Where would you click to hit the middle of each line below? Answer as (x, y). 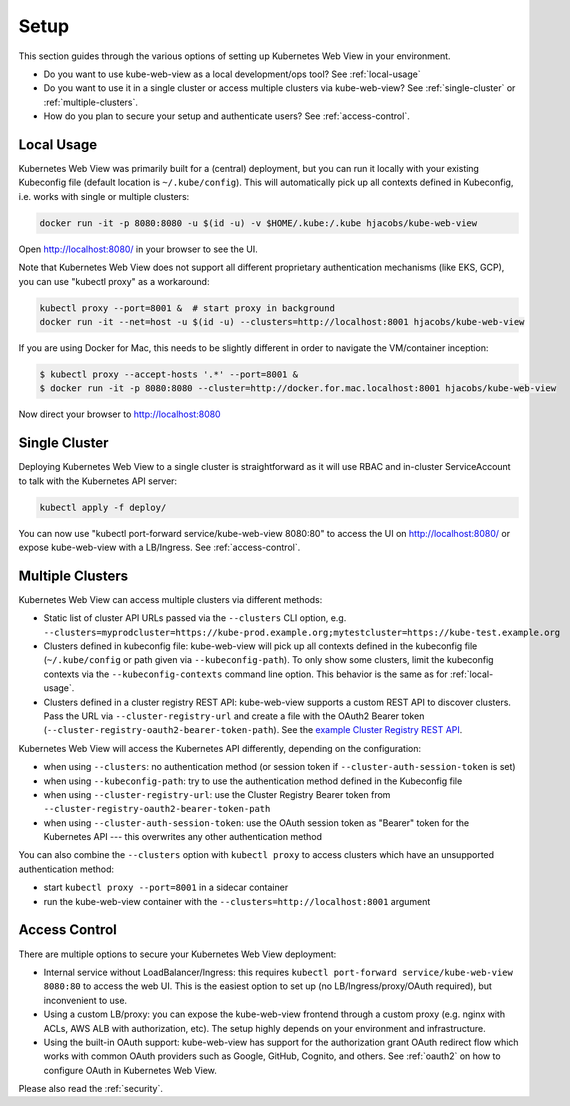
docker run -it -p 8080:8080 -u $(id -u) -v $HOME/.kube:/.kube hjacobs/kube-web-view (258, 223)
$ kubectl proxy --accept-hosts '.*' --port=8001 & (169, 374)
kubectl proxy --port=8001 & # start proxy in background (187, 308)
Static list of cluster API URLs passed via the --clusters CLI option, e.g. (195, 618)
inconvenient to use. (85, 1000)
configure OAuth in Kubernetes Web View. (130, 1070)
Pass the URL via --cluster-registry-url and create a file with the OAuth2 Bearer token (234, 716)
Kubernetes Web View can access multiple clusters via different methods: (170, 599)
